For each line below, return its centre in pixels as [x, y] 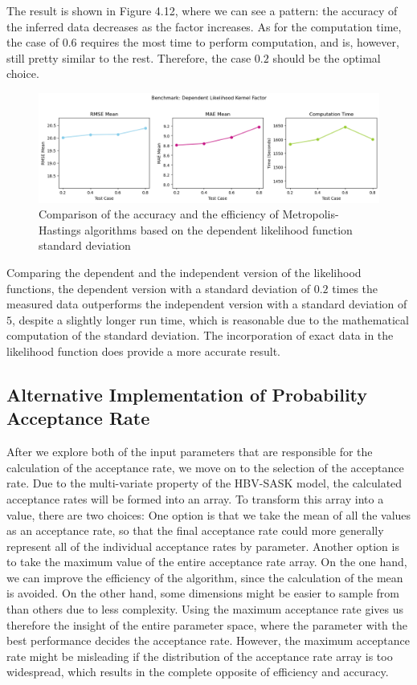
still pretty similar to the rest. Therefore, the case [129, 57]
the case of [33, 42]
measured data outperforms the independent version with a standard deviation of [207, 304]
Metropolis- [311, 214]
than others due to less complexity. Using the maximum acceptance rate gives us [205, 609]
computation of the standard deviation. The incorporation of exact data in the [200, 335]
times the [355, 288]
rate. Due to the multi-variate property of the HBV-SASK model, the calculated [204, 483]
